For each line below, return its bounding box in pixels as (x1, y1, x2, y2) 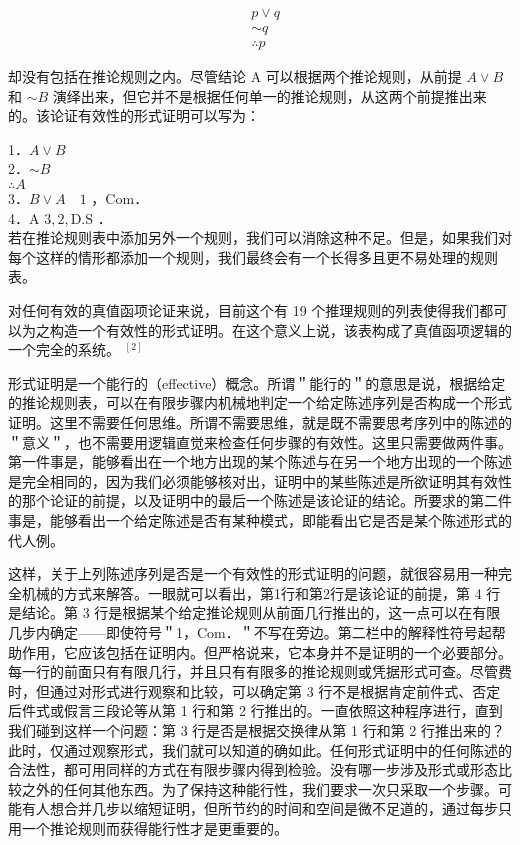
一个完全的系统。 (8, 339, 120, 360)
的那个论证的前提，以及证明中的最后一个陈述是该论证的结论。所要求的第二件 (8, 490, 512, 511)
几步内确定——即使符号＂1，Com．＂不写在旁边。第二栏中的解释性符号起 (8, 621, 492, 642)
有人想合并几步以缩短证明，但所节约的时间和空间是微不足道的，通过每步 (21, 798, 498, 819)
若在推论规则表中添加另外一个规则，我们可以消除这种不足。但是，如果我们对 (8, 227, 512, 248)
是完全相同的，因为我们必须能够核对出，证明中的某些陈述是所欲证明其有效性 (8, 470, 512, 491)
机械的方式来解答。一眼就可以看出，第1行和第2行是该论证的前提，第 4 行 (21, 582, 501, 603)
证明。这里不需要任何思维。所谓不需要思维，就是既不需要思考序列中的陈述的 (8, 412, 512, 432)
